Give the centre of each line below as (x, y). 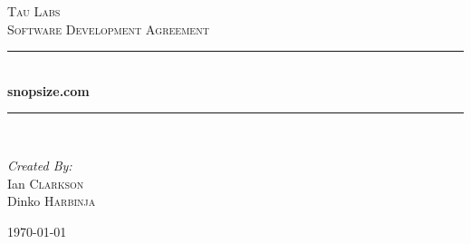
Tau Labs (34, 11)
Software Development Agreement (108, 29)
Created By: (40, 165)
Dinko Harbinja (52, 201)
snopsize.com (48, 90)
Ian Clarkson (46, 183)
